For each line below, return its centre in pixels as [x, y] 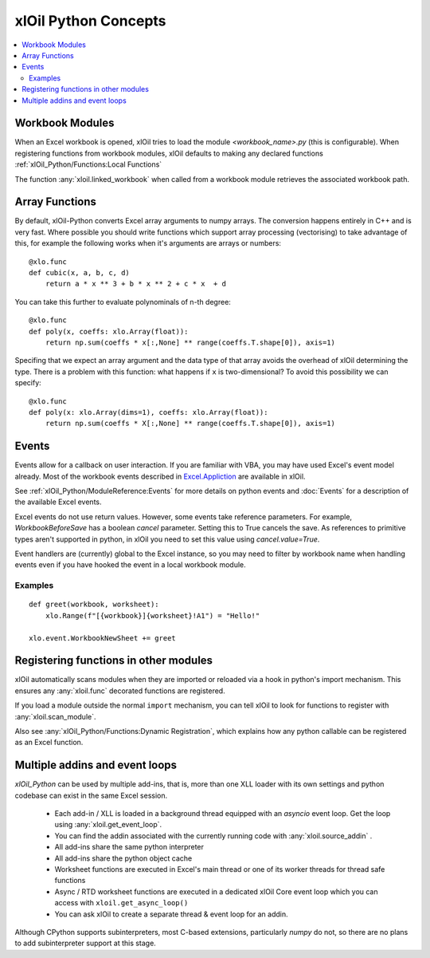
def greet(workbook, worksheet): [94, 605]
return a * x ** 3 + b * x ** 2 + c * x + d [136, 284]
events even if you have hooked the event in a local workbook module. [130, 565]
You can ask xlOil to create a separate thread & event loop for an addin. [171, 914]
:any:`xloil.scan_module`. [55, 716]
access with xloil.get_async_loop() [121, 903]
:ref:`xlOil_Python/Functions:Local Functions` [88, 164]
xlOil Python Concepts [90, 21]
